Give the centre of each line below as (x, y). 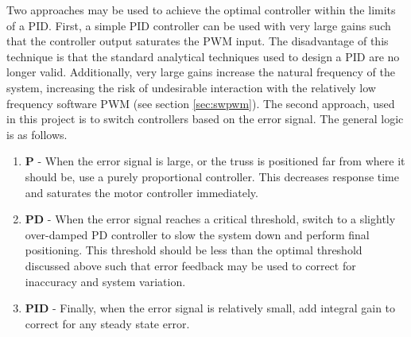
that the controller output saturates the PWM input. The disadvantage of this (198, 41)
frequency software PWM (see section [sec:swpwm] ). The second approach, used (201, 103)
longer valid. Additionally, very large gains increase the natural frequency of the (201, 72)
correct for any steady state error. (107, 323)
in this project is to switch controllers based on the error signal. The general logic (205, 119)
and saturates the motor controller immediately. (142, 192)
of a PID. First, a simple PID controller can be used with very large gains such (199, 25)
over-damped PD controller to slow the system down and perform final (197, 234)
